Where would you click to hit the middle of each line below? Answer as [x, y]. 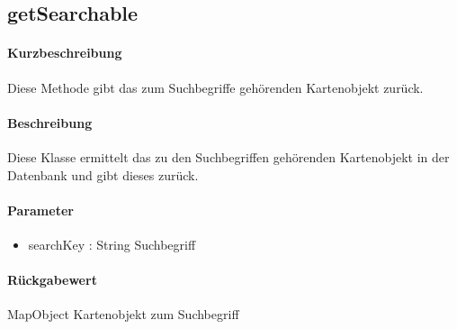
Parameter [40, 210]
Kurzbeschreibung [65, 53]
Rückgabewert [52, 280]
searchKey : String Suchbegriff [112, 244]
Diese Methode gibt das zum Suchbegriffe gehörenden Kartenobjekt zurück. [215, 87]
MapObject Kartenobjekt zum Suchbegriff [123, 314]
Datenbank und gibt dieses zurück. [103, 174]
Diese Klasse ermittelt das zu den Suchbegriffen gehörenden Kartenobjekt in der [228, 156]
